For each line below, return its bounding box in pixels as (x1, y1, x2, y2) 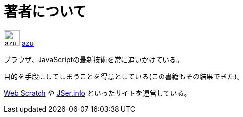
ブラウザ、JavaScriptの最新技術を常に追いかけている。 (4, 55, 184, 64)
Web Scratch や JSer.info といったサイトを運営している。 (4, 88, 191, 97)
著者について (4, 3, 87, 20)
